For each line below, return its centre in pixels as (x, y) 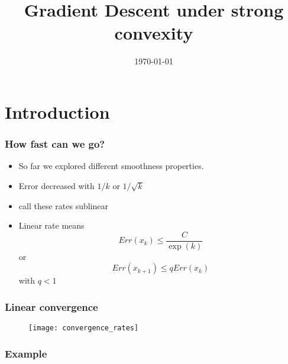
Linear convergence (51, 306)
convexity (154, 33)
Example (26, 353)
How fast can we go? (55, 144)
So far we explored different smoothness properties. (111, 166)
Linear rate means (51, 225)
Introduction (57, 111)
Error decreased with (56, 185)
